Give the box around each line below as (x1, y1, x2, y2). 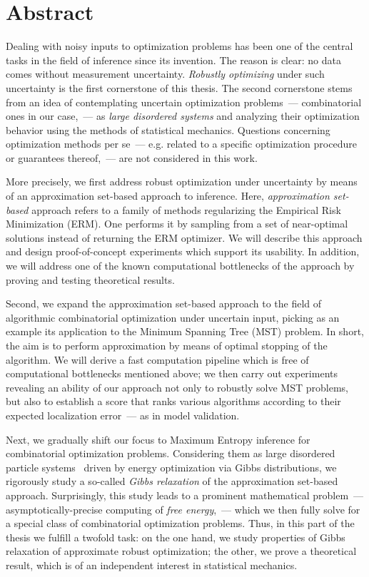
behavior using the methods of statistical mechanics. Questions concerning (6, 122, 330, 137)
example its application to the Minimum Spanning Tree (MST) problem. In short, (6, 324, 364, 339)
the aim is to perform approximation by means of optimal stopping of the (6, 338, 328, 352)
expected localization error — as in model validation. (6, 407, 240, 422)
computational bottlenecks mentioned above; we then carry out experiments (6, 366, 338, 381)
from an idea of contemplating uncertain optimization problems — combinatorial (6, 94, 362, 109)
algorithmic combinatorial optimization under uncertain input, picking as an (6, 310, 340, 325)
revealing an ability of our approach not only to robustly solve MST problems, (6, 379, 348, 394)
